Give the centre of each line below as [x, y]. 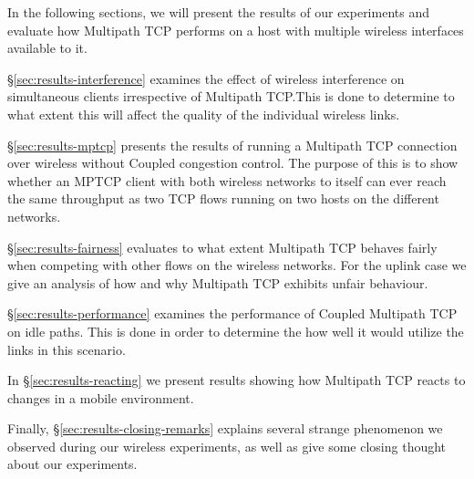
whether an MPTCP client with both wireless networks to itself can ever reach [227, 180]
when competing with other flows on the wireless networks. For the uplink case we [237, 265]
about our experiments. [72, 464]
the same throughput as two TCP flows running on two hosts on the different [223, 198]
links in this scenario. [67, 349]
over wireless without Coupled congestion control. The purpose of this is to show [233, 163]
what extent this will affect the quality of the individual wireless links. [204, 114]
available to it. [47, 48]
